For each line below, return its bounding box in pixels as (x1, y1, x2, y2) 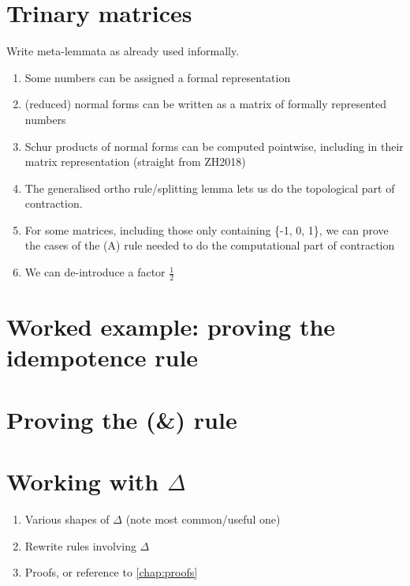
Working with (6, 465, 159, 498)
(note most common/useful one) (125, 510, 281, 527)
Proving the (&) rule (6, 403, 237, 435)
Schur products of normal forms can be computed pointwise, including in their (24, 137, 404, 154)
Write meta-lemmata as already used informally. (6, 43, 240, 59)
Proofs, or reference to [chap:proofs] (24, 564, 198, 580)
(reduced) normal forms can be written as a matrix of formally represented (24, 96, 387, 112)
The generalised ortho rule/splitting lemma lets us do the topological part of (24, 179, 395, 196)
